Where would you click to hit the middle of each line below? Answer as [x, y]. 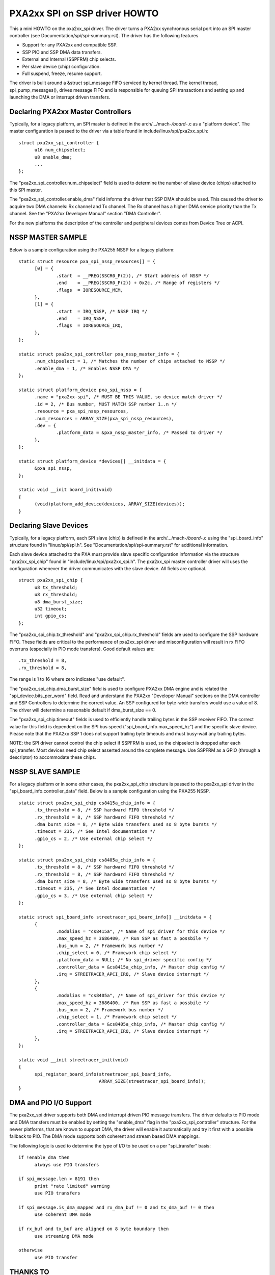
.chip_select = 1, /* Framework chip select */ [117, 1017]
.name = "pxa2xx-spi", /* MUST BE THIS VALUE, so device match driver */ [128, 397]
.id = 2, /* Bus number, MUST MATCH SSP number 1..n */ [106, 404]
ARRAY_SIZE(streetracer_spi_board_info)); [153, 1081]
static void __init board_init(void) [66, 490]
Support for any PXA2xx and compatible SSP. [70, 45]
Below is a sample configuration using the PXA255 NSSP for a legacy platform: [92, 249]
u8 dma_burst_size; [59, 602]
